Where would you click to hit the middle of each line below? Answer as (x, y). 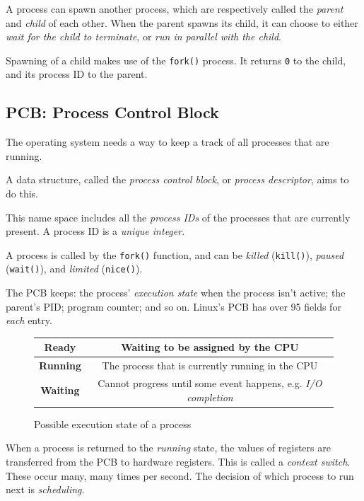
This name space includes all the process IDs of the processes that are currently (178, 217)
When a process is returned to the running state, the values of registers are (168, 448)
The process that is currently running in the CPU (210, 365)
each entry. (29, 320)
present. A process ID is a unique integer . (95, 231)
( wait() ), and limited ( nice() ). (74, 269)
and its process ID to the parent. (77, 74)
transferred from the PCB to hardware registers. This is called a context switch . (178, 461)
